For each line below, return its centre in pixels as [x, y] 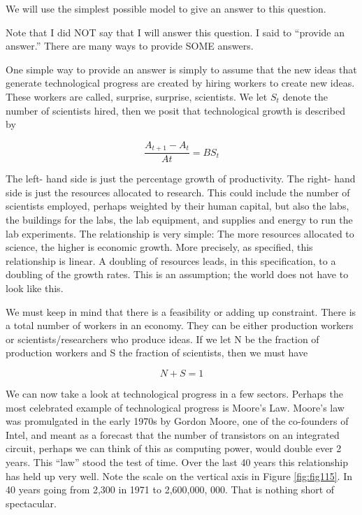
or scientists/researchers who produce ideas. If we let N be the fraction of [162, 339]
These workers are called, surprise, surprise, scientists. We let [137, 96]
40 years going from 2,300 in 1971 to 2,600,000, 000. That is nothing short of [170, 489]
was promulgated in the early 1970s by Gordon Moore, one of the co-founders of [177, 421]
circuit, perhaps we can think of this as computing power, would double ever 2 [174, 448]
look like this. [35, 288]
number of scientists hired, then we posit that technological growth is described [175, 110]
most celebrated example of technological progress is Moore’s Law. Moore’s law [175, 407]
